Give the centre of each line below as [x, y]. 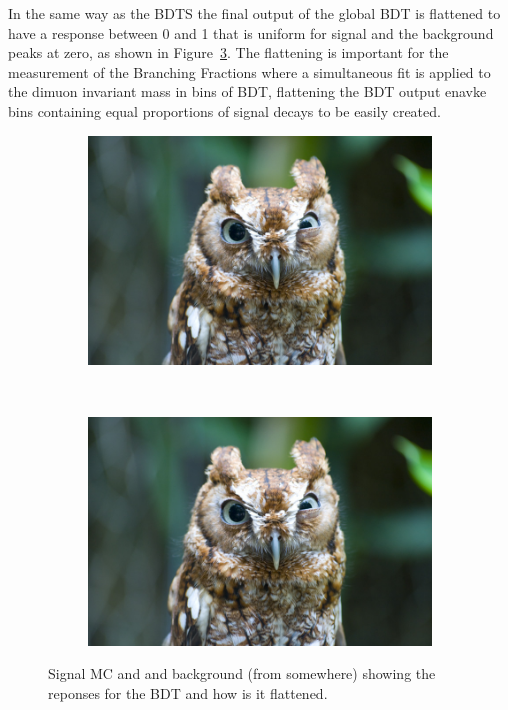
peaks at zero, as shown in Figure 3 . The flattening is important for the [228, 52]
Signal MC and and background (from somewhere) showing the [242, 673]
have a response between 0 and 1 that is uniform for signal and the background [251, 32]
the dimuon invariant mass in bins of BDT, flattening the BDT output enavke [247, 91]
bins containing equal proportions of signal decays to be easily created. [224, 110]
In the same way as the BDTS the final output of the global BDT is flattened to [254, 13]
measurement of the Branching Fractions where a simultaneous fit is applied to [249, 71]
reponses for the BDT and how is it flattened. [188, 693]
